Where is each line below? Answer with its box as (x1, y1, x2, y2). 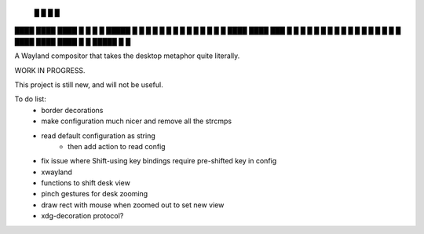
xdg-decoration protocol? (41, 211, 124, 221)
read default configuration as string (41, 130, 156, 141)
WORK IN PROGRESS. (14, 65, 86, 75)
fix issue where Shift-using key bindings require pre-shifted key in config (41, 156, 277, 166)
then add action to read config (68, 141, 166, 151)
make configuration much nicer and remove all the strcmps (41, 116, 232, 126)
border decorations (41, 105, 104, 115)
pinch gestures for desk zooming (41, 189, 148, 199)
